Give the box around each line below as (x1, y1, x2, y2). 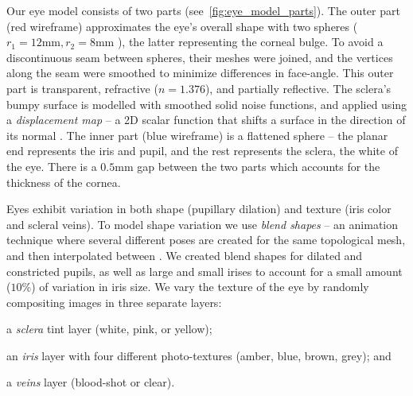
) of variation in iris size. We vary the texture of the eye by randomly (31, 278, 369, 295)
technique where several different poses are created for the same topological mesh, (6, 231, 406, 248)
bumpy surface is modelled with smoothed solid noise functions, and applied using (6, 95, 407, 112)
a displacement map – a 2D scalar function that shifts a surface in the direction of (6, 111, 406, 128)
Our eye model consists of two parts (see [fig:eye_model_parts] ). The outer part (6, 2, 400, 18)
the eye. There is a (6, 157, 97, 174)
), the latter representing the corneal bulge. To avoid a (117, 33, 384, 50)
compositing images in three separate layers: (6, 293, 222, 310)
